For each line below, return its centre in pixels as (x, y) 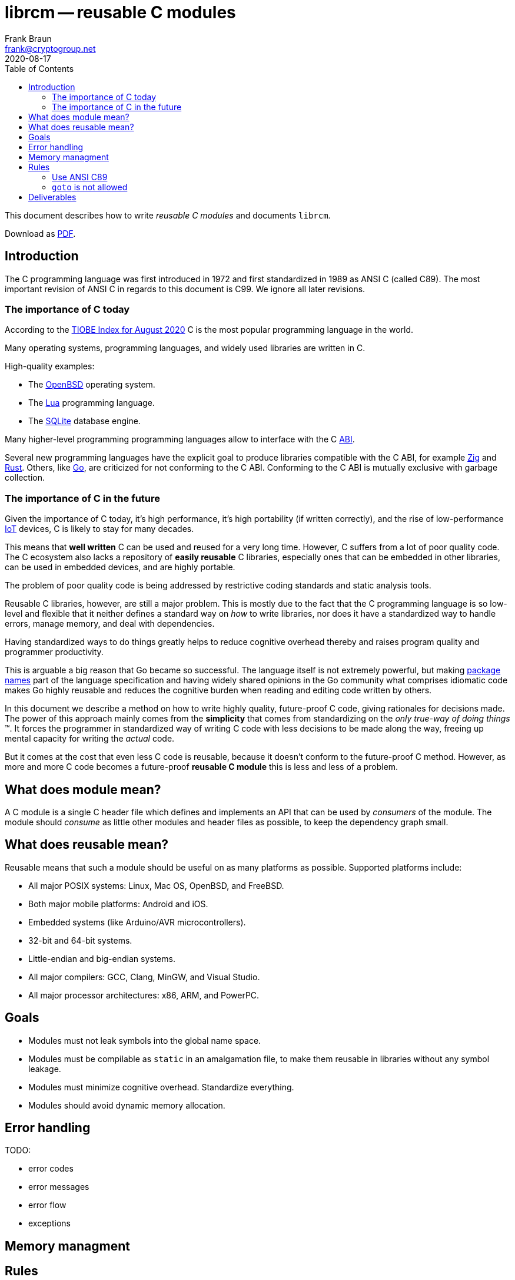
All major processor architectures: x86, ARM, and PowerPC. (144, 995)
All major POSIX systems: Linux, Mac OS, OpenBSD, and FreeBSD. (156, 885)
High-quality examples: (50, 366)
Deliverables (52, 197)
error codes (51, 1169)
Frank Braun (28, 38)
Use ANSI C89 (80, 177)
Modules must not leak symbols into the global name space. (145, 1040)
